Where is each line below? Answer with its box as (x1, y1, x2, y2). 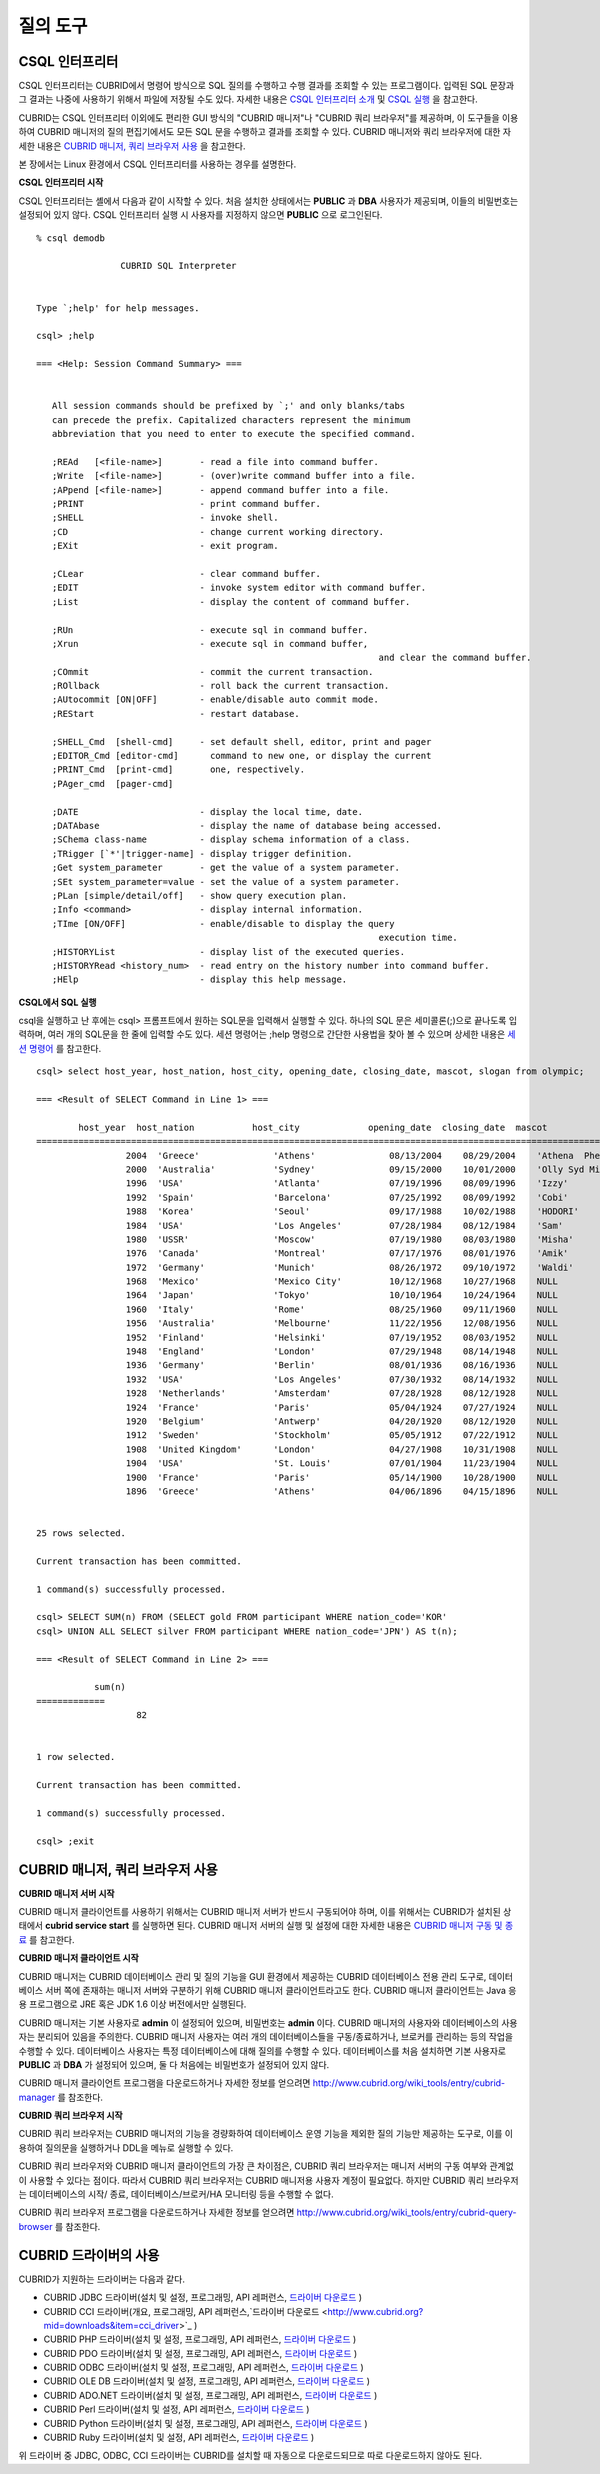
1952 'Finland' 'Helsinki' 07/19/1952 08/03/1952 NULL (125, 1331, 559, 1343)
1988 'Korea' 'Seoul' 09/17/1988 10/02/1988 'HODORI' (125, 1206, 580, 1217)
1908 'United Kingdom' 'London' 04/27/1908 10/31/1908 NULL (125, 1443, 559, 1455)
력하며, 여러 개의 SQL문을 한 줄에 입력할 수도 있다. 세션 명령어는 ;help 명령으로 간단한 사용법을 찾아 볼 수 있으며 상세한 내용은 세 (18, 1028, 516, 1040)
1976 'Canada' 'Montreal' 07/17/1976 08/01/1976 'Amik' (125, 1248, 569, 1259)
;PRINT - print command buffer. (51, 498, 322, 509)
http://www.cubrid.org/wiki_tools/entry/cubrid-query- (296, 2206, 517, 2219)
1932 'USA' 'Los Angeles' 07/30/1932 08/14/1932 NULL (125, 1373, 559, 1385)
